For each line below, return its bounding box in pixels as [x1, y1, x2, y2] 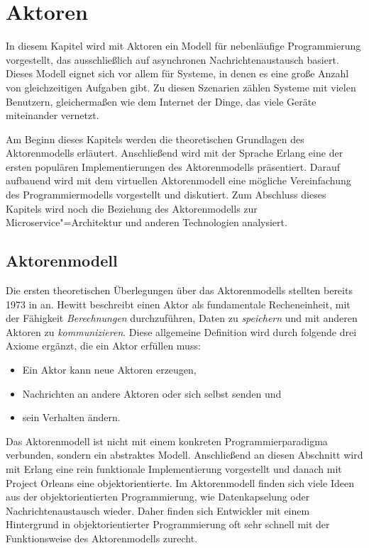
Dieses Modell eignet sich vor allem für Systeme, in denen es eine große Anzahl [6, 66, 349, 81]
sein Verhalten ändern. [22, 410, 121, 425]
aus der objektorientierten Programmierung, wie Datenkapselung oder [6, 489, 310, 504]
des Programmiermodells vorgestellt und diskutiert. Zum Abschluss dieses [6, 187, 326, 202]
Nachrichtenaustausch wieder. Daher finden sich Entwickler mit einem [6, 503, 310, 518]
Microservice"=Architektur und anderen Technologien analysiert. [6, 215, 287, 230]
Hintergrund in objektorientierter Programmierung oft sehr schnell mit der [6, 517, 330, 532]
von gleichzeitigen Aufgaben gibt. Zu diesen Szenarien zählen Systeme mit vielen [6, 79, 356, 94]
